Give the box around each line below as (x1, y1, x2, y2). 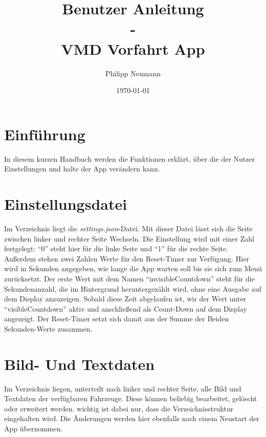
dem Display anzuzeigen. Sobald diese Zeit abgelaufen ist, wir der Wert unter (4, 293, 247, 304)
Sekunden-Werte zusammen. (4, 323, 93, 334)
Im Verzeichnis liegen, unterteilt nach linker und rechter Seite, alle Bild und (4, 383, 241, 394)
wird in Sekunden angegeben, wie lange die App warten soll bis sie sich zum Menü (4, 263, 262, 274)
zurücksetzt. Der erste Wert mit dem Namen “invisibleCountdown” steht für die (4, 273, 255, 283)
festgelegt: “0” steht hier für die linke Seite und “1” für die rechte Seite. (4, 243, 229, 254)
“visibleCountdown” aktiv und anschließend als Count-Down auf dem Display (4, 303, 247, 314)
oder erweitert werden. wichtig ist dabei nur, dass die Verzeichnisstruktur (4, 403, 234, 413)
